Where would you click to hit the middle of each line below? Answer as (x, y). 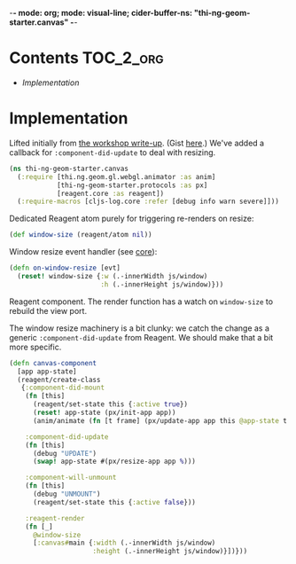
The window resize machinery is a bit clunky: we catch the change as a (140, 328)
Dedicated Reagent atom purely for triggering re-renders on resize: (132, 219)
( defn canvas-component (53, 363)
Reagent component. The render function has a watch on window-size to (141, 302)
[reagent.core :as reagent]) (110, 193)
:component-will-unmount (71, 478)
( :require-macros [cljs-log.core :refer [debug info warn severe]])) (148, 202)
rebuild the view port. (48, 310)
